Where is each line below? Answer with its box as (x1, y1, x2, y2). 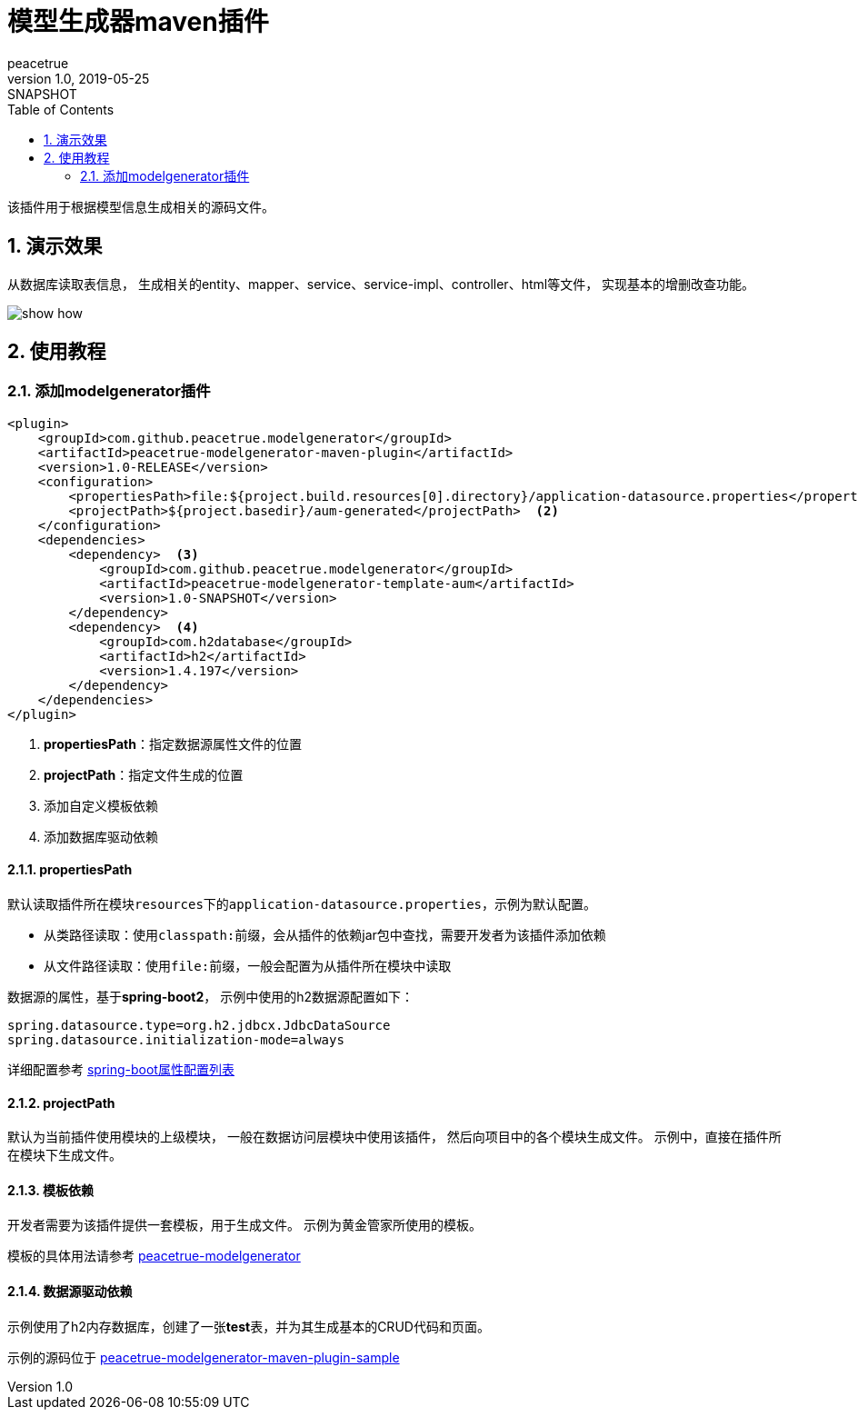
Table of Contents (7, 101, 115, 117)
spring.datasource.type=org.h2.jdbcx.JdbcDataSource (7, 1018, 391, 1033)
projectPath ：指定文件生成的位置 (44, 766, 244, 783)
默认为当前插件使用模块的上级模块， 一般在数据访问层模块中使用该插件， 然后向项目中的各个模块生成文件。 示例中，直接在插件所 (7, 1129, 782, 1145)
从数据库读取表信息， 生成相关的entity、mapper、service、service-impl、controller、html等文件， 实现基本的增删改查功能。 (7, 275, 755, 292)
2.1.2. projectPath (7, 1094, 115, 1111)
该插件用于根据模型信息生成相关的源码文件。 (7, 198, 274, 215)
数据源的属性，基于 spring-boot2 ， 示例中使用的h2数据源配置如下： (7, 989, 414, 1005)
